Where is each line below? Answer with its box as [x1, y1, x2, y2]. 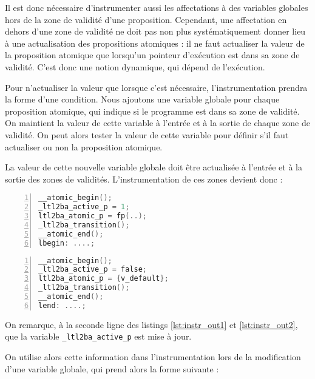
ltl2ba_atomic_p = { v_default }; [38, 274, 169, 283]
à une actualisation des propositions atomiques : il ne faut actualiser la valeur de [5, 36, 305, 49]
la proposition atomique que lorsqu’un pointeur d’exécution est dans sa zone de [5, 49, 300, 61]
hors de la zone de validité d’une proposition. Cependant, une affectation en [5, 13, 287, 25]
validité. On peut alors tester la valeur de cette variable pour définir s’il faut [5, 128, 289, 141]
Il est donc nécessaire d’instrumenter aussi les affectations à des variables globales [5, 1, 308, 13]
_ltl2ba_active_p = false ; [38, 265, 147, 274]
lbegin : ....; [38, 238, 95, 247]
